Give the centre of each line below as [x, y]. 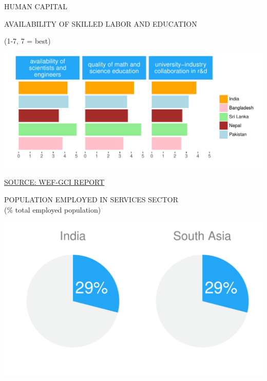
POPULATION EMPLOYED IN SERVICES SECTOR [91, 199]
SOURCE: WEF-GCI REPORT [54, 182]
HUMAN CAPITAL [36, 6]
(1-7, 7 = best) [27, 41]
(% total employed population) [53, 209]
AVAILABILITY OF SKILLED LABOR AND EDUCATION [101, 23]
